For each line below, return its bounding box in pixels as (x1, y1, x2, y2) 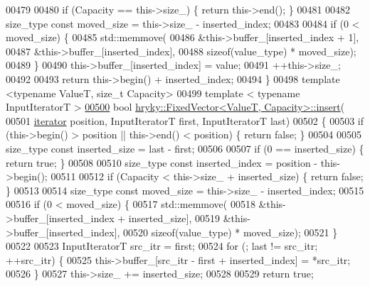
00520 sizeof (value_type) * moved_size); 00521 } (123, 224, 338, 239)
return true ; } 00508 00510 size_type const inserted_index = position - (6, 155, 318, 170)
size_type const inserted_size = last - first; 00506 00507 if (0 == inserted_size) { (6, 141, 364, 155)
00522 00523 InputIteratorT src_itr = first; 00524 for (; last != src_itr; (6, 238, 318, 253)
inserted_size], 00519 (128, 210, 220, 225)
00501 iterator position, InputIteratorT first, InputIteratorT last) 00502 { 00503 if (6, 113, 364, 128)
